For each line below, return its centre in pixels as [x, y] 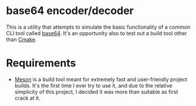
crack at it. [27, 98]
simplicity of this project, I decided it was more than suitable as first [96, 91]
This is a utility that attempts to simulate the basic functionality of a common [98, 27]
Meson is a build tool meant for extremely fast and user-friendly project [101, 79]
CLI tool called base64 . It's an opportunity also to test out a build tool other [97, 33]
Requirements [41, 63]
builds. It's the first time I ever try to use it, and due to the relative [93, 86]
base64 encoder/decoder [70, 11]
